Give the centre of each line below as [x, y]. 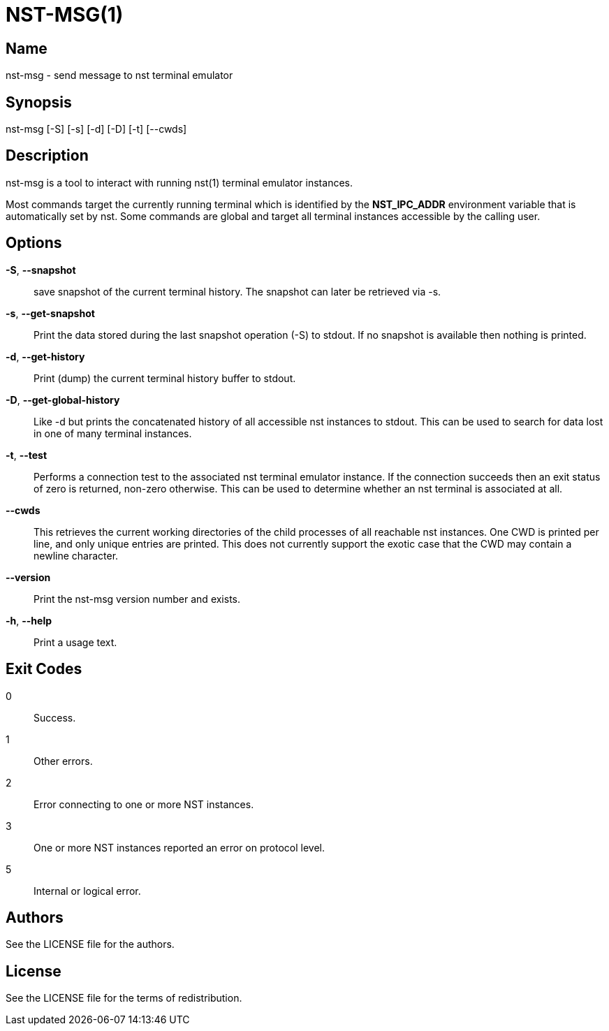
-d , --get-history [45, 356]
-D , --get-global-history [63, 400]
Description [47, 156]
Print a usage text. [75, 642]
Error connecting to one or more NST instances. [144, 804]
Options [34, 243]
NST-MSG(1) [65, 15]
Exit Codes [44, 669]
